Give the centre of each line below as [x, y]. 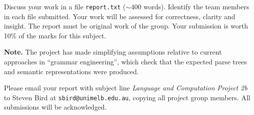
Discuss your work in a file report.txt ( [65, 6]
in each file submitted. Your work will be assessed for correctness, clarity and [120, 16]
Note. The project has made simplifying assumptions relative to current [113, 52]
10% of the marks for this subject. [55, 35]
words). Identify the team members [196, 6]
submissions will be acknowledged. [55, 107]
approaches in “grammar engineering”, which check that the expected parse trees [126, 62]
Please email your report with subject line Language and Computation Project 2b [126, 88]
